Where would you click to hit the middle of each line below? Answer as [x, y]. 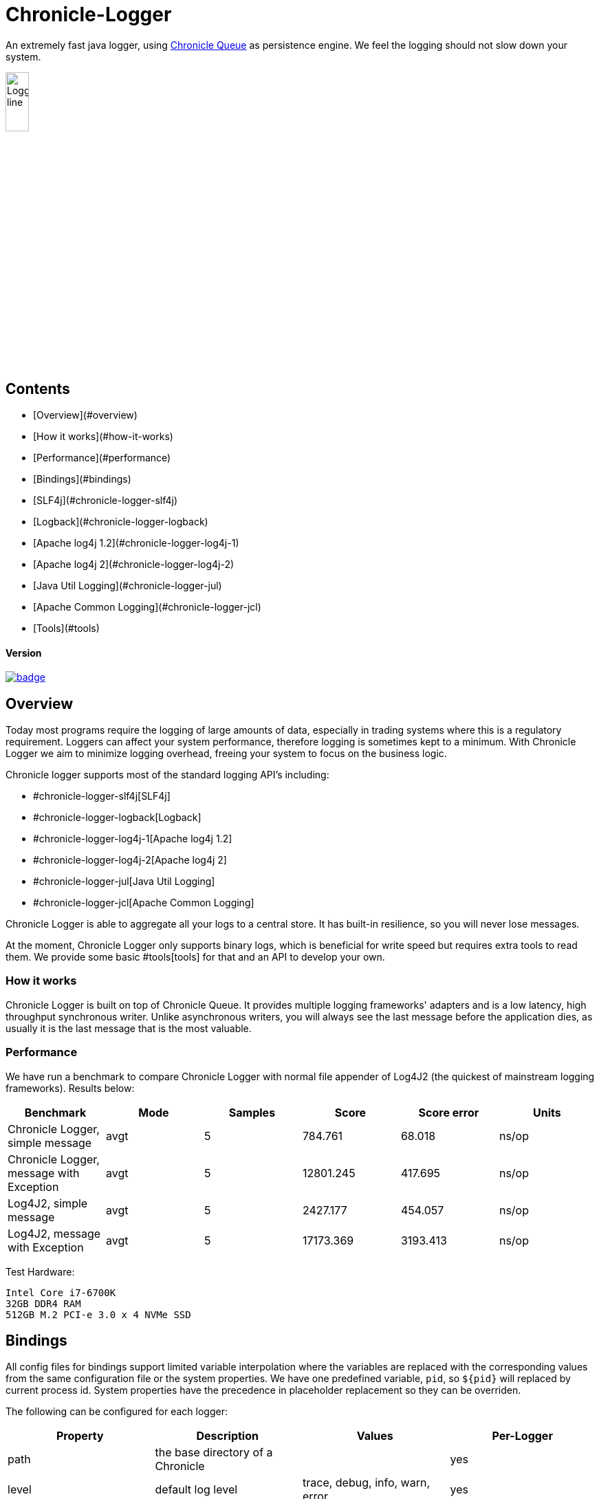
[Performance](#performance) [102, 457]
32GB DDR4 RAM [43, 1303]
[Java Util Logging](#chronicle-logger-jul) [128, 585]
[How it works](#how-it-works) [103, 436]
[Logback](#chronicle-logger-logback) [121, 521]
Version [24, 653]
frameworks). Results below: [70, 1088]
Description [227, 1436]
